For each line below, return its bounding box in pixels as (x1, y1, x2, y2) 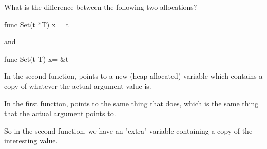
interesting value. (4, 135, 58, 146)
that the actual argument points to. (4, 108, 116, 119)
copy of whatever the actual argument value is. (4, 80, 151, 91)
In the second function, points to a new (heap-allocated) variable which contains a (4, 70, 263, 81)
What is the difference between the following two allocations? (4, 2, 197, 12)
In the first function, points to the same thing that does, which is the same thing (4, 98, 259, 108)
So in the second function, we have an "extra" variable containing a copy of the (4, 125, 253, 136)
